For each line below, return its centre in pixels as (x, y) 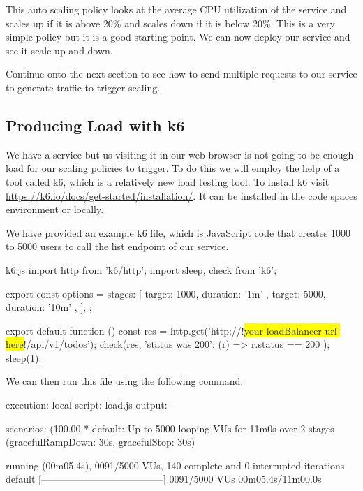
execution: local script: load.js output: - (90, 405)
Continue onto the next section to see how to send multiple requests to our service (181, 74)
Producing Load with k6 (95, 125)
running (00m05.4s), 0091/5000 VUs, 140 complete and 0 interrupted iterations (175, 465)
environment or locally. (55, 209)
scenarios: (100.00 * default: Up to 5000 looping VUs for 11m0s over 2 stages (170, 428)
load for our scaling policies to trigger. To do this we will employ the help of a (173, 168)
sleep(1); (24, 357)
